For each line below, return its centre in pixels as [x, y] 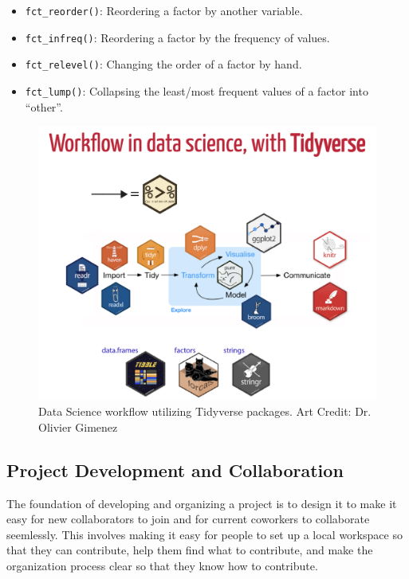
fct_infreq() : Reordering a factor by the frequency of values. [177, 37]
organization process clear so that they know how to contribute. [162, 566]
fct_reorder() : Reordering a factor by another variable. [164, 10]
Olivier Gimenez [78, 426]
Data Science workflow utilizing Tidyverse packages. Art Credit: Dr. [205, 411]
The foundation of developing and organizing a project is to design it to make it [202, 503]
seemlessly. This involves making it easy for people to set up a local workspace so [204, 534]
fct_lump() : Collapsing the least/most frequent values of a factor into [197, 90]
